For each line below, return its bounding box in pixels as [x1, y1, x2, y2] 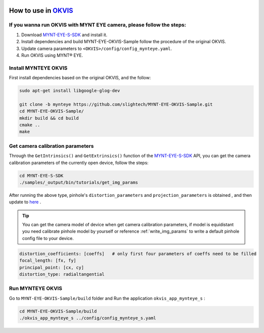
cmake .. [19, 122, 41, 128]
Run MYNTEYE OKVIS [9, 285, 63, 292]
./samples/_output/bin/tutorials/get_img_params [19, 179, 138, 185]
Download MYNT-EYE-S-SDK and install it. [21, 32, 108, 38]
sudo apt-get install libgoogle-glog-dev [19, 88, 120, 94]
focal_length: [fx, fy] [19, 258, 77, 263]
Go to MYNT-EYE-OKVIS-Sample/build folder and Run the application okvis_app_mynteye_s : [9, 295, 205, 301]
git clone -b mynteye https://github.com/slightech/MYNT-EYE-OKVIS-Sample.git [19, 101, 213, 107]
